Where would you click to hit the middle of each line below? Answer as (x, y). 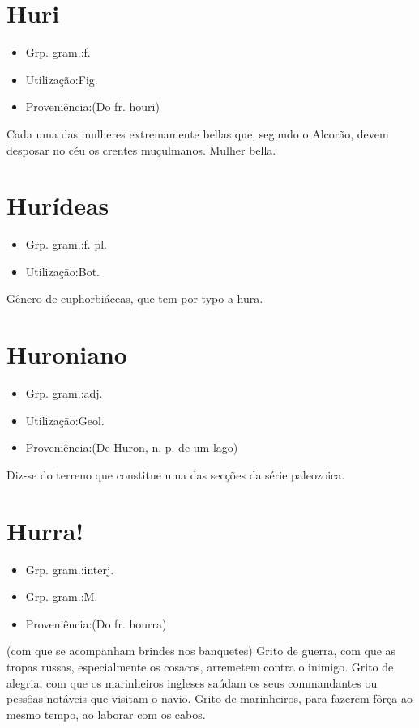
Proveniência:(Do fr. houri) (92, 106)
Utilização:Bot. (62, 271)
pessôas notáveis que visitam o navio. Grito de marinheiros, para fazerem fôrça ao (209, 698)
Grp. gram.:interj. (70, 569)
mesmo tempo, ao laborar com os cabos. (106, 714)
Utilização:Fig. (62, 79)
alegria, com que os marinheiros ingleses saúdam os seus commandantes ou (192, 682)
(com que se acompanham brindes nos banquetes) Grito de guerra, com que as (201, 651)
